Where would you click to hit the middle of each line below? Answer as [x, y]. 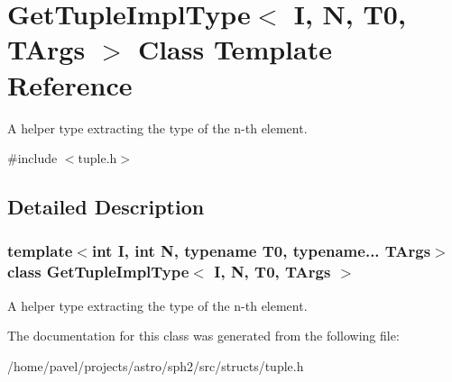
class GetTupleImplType [98, 272]
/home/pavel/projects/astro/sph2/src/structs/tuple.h [156, 365]
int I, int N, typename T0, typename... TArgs [261, 251]
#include [32, 158]
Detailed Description [106, 207]
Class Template [235, 49]
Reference [70, 84]
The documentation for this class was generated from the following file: [203, 336]
